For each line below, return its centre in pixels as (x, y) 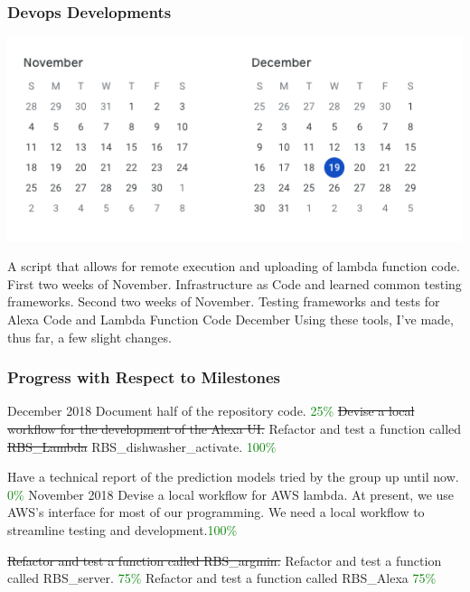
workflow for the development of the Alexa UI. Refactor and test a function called (235, 428)
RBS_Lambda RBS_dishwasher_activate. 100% (142, 446)
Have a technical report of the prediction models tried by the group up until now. (233, 477)
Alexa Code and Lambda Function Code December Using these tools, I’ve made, (230, 319)
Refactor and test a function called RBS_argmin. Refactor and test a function (225, 560)
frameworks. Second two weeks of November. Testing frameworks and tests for (224, 301)
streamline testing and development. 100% (122, 529)
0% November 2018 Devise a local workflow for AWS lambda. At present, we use (231, 494)
